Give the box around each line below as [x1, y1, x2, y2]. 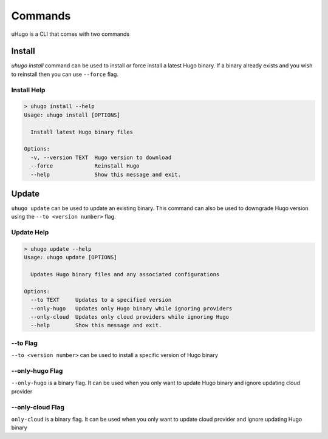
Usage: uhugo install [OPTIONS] [24, 111, 121, 118]
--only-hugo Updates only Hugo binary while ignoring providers [30, 305, 233, 312]
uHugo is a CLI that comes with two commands [11, 30, 130, 38]
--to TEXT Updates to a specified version [30, 296, 172, 304]
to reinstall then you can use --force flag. [11, 70, 118, 78]
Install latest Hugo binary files [30, 128, 134, 135]
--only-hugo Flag [11, 366, 63, 375]
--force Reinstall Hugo [30, 163, 140, 169]
